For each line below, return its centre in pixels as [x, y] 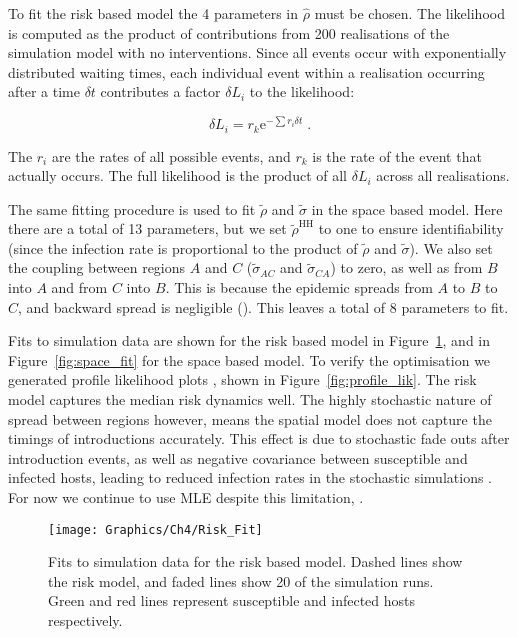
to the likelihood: [302, 91]
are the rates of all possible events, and [171, 155]
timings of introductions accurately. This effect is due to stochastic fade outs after [259, 438]
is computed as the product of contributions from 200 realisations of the [229, 32]
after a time [44, 91]
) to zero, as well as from [406, 267]
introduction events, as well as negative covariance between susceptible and [238, 457]
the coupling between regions [97, 267]
